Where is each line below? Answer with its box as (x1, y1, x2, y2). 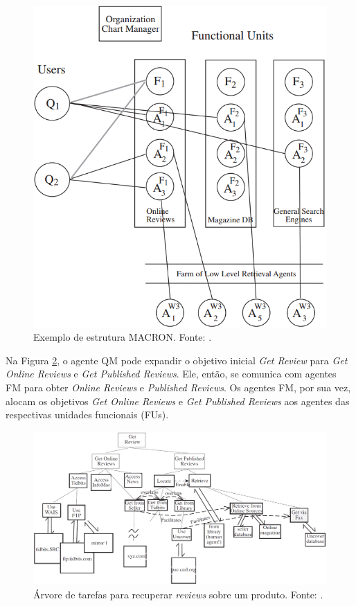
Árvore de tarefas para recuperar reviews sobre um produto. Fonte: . (33, 587, 323, 601)
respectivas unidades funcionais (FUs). (6, 407, 169, 422)
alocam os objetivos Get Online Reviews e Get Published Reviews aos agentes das (6, 393, 350, 408)
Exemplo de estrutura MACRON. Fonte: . (33, 330, 212, 344)
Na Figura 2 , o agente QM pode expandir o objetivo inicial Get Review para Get (6, 353, 348, 367)
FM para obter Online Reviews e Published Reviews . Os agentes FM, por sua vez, (6, 380, 351, 395)
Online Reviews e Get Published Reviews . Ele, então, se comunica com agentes (6, 366, 337, 381)
